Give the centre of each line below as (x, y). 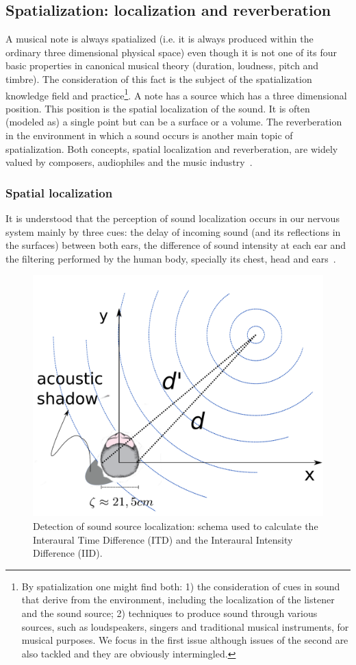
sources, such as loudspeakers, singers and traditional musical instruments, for (185, 626)
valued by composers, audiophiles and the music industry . (129, 162)
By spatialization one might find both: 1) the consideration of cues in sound (181, 586)
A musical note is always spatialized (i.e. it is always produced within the (160, 39)
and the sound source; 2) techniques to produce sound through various (169, 613)
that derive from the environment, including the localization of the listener (178, 600)
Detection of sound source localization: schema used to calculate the (176, 525)
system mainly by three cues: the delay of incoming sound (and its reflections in (173, 231)
